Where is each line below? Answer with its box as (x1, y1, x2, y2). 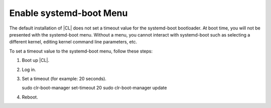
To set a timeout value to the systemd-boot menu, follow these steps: (9, 48, 153, 54)
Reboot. (22, 94, 38, 100)
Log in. (22, 66, 36, 72)
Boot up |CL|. (22, 57, 50, 63)
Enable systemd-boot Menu (9, 7, 128, 18)
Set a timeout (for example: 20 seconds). (22, 75, 106, 81)
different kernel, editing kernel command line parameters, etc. (9, 39, 138, 45)
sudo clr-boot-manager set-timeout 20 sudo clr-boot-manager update (22, 85, 167, 91)
